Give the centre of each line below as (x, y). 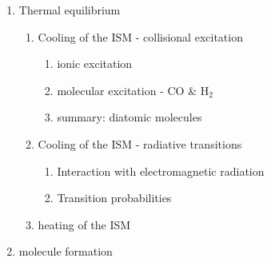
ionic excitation (95, 64)
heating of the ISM (84, 224)
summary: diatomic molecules (130, 117)
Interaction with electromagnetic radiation (161, 171)
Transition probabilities (114, 198)
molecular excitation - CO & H (133, 90)
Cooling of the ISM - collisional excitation (140, 36)
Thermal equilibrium (70, 10)
